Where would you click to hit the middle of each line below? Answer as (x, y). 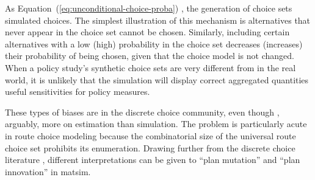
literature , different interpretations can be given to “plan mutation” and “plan (153, 160)
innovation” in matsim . (48, 171)
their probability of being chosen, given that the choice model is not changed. (150, 56)
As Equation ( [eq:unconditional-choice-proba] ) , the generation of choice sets (149, 8)
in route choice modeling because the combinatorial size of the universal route (150, 135)
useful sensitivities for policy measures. (78, 92)
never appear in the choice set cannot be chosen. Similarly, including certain (147, 32)
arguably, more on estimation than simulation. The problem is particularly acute (156, 124)
